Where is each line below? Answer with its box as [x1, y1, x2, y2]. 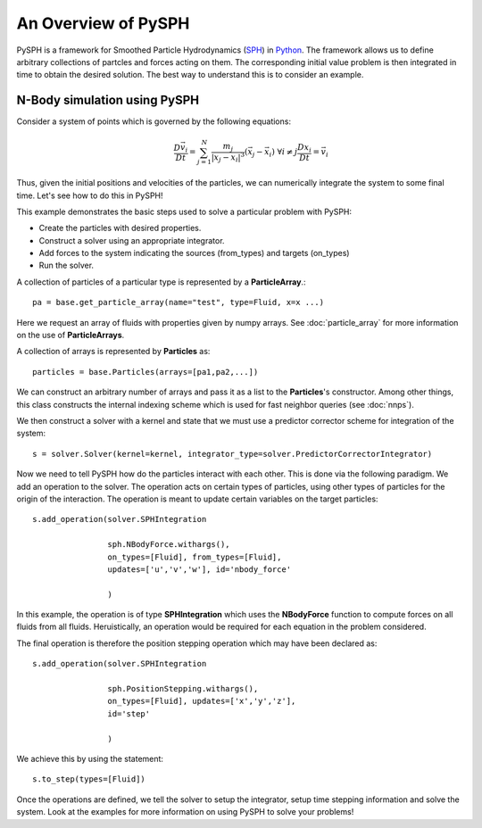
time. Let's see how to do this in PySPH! [16, 190, 164, 201]
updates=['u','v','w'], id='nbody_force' [107, 564, 292, 575]
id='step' [107, 708, 151, 718]
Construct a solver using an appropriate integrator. [38, 235, 225, 245]
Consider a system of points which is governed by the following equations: [16, 116, 292, 127]
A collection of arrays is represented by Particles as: [16, 346, 211, 357]
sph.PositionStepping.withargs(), [107, 683, 259, 694]
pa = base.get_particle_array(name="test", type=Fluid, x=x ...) [32, 297, 325, 308]
